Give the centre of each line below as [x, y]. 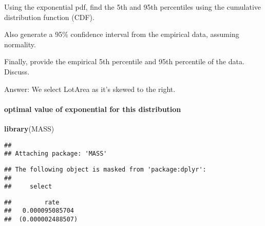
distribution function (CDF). [49, 17]
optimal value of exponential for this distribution [93, 109]
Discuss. [17, 71]
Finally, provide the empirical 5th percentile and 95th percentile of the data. [124, 61]
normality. [20, 44]
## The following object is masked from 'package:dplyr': [105, 169]
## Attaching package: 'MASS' [56, 154]
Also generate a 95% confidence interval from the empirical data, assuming [122, 34]
